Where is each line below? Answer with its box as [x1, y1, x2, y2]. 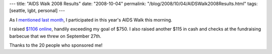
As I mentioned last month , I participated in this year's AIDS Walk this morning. [9, 16, 172, 22]
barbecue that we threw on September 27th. [9, 33, 102, 39]
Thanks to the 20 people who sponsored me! [9, 42, 103, 48]
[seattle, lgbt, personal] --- [9, 7, 65, 13]
